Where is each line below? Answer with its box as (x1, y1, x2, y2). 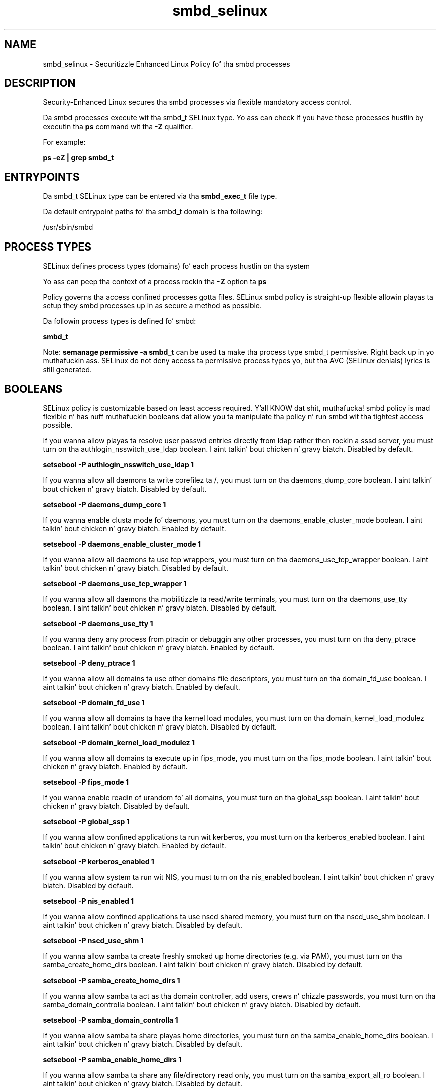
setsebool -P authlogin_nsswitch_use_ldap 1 (43, 460, 194, 469)
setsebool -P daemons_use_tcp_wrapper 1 (43, 579, 187, 588)
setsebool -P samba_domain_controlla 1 (43, 1015, 178, 1024)
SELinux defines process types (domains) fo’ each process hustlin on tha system (43, 262, 310, 271)
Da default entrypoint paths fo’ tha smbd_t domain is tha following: (43, 207, 263, 216)
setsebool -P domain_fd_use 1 (43, 698, 145, 707)
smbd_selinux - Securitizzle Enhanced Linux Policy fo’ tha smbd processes (43, 59, 290, 68)
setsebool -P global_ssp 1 (43, 817, 130, 826)
